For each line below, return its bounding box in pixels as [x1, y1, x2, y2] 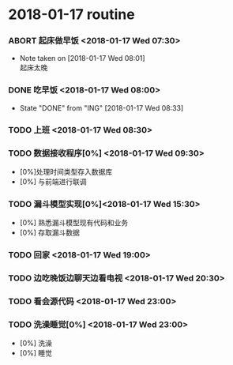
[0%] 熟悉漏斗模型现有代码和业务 [19, 218, 129, 228]
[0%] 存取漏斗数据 [19, 228, 81, 238]
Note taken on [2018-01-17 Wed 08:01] [19, 54, 145, 63]
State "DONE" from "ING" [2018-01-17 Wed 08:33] [19, 103, 184, 112]
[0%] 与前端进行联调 [19, 177, 87, 186]
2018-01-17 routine [8, 6, 136, 24]
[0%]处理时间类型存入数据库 [19, 167, 113, 176]
